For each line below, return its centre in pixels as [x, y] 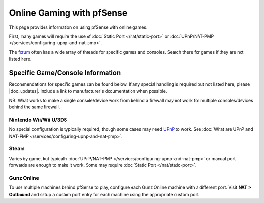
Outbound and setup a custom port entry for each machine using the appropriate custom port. [104, 194]
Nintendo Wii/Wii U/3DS [38, 120]
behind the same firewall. [34, 107]
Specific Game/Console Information [65, 72]
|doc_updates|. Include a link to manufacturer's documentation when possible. [88, 91]
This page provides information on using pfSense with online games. [78, 27]
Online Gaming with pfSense [68, 13]
